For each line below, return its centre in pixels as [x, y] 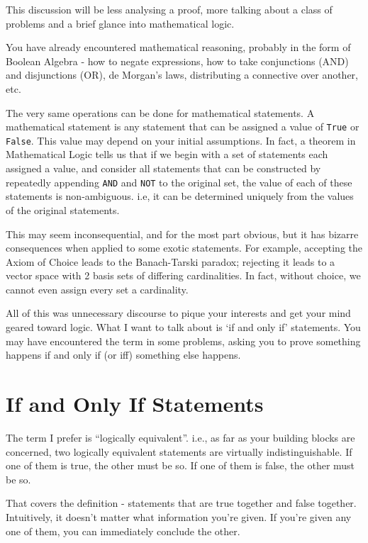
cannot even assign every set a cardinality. [97, 289]
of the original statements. [63, 209]
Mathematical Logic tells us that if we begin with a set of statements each [167, 154]
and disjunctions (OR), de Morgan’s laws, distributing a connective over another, [182, 75]
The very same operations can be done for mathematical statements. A [160, 112]
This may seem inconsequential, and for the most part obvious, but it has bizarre [182, 234]
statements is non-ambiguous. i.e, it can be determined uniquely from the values [180, 196]
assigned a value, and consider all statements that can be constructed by [163, 168]
